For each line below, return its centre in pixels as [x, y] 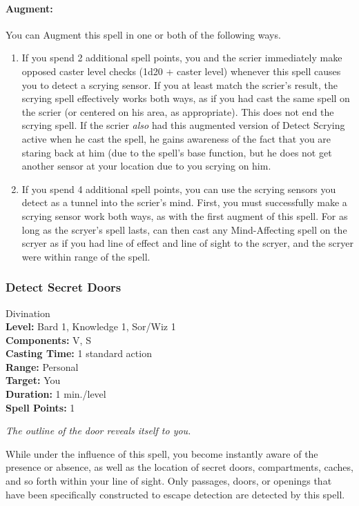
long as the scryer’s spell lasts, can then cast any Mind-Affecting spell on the [184, 229]
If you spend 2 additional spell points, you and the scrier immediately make [182, 58]
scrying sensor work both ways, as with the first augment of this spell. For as [185, 215]
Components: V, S [48, 340]
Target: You [33, 380]
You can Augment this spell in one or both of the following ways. [143, 34]
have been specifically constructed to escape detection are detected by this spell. [175, 494]
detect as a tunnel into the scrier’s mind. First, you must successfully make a [184, 202]
